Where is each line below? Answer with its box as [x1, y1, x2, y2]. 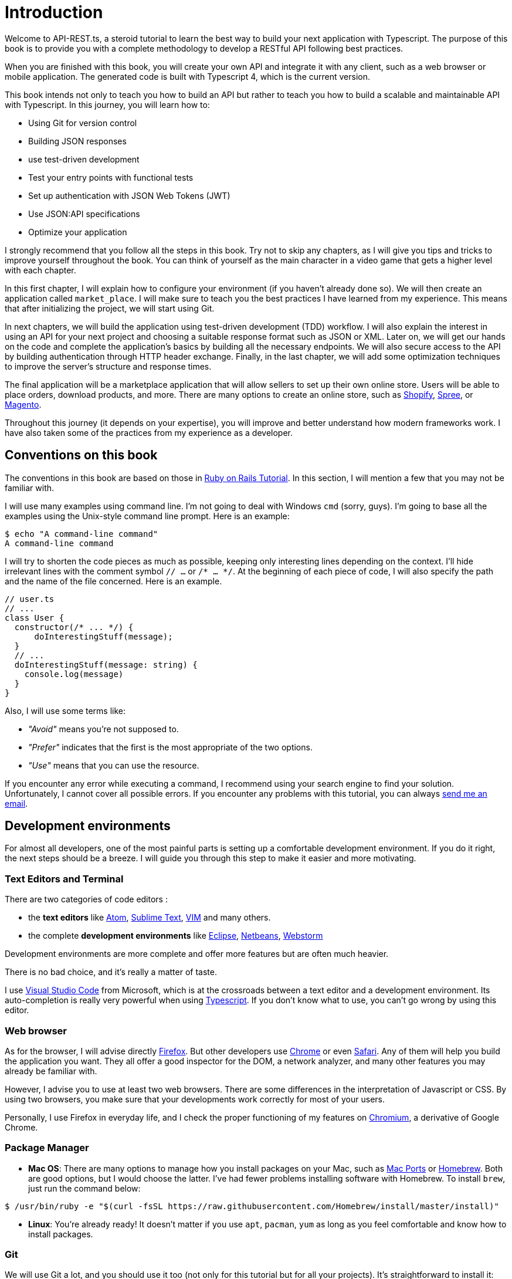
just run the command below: [28, 1183, 141, 1193]
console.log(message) [24, 669, 124, 679]
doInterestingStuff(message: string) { [14, 659, 198, 669]
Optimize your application [28, 226, 127, 237]
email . [5, 798, 28, 808]
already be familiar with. [5, 1065, 97, 1076]
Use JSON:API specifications [28, 208, 140, 219]
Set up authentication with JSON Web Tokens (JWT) [28, 190, 230, 201]
